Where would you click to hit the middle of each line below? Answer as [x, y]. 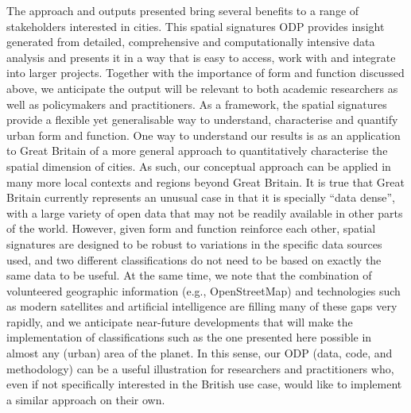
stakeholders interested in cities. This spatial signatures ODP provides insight [196, 26]
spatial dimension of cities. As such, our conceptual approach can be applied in [199, 166]
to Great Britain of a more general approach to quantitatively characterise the [197, 151]
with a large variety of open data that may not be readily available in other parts [205, 212]
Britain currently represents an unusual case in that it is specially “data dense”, [201, 197]
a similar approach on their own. [86, 399]
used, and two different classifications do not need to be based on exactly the [194, 259]
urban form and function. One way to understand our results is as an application [204, 135]
